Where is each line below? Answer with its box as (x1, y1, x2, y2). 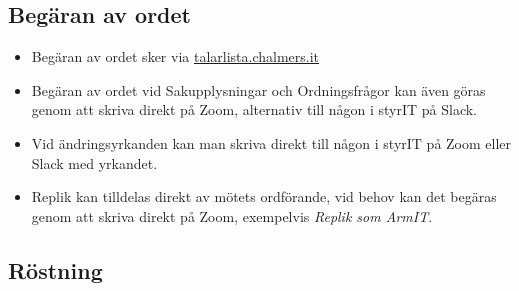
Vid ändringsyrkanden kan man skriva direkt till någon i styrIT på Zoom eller (31, 132, 512, 153)
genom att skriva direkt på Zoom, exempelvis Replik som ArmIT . (31, 205, 433, 226)
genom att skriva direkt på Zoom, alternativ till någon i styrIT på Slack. (31, 99, 478, 120)
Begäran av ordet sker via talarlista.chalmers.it (31, 46, 320, 67)
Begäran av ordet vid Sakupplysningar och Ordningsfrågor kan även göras (31, 79, 486, 100)
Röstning (8, 254, 103, 285)
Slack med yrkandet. (31, 152, 158, 173)
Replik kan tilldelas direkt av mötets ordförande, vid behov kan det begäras (31, 186, 497, 207)
